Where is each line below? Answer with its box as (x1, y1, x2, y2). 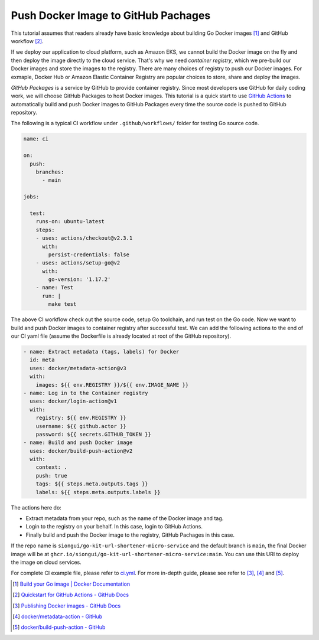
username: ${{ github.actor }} (35, 423, 126, 429)
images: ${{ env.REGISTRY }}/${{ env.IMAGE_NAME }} (35, 381, 189, 388)
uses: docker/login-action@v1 (30, 398, 118, 404)
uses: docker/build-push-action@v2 (30, 448, 133, 454)
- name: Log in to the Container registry (23, 390, 148, 396)
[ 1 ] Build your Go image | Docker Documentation (12, 580, 130, 587)
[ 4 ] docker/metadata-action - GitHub (12, 613, 103, 620)
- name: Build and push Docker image (23, 439, 133, 446)
